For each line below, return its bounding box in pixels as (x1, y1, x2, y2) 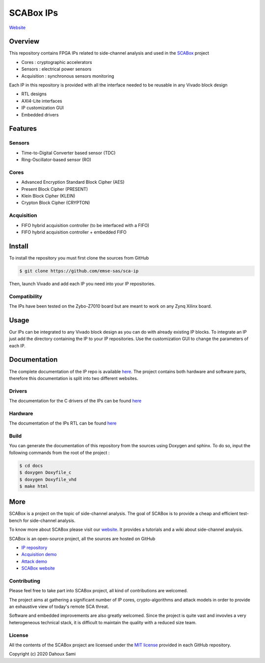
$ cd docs (19, 462, 43, 468)
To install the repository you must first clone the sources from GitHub (9, 255, 149, 260)
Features (9, 124, 37, 133)
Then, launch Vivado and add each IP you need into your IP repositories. (9, 281, 156, 287)
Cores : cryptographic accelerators (21, 59, 92, 65)
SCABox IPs (9, 7, 58, 18)
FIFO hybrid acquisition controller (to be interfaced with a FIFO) (21, 222, 150, 228)
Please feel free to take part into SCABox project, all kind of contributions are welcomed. (9, 588, 188, 594)
